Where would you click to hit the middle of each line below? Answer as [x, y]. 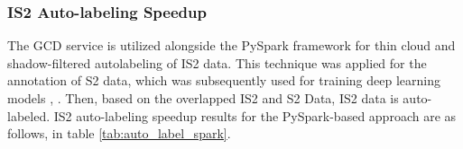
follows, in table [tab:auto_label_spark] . [119, 133]
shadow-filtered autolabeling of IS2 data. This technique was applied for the [217, 62]
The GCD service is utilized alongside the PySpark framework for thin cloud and [231, 45]
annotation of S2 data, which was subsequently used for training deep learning [224, 80]
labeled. [29, 115]
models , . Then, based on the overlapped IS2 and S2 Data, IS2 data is [203, 98]
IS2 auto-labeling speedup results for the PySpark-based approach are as [255, 115]
